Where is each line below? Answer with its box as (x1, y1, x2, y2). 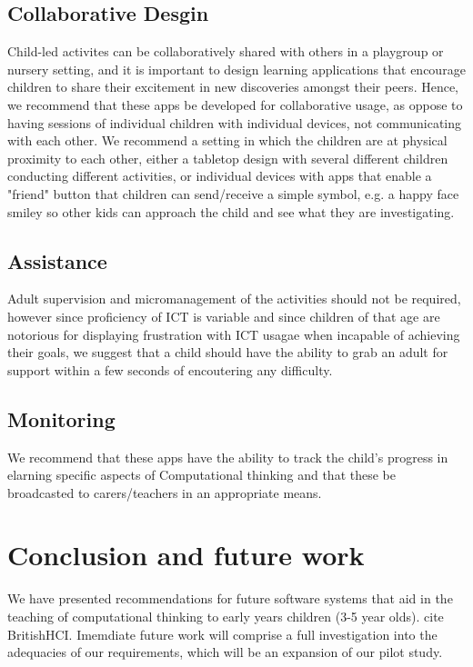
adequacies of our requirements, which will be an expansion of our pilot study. (7, 642, 443, 662)
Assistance (7, 246, 107, 274)
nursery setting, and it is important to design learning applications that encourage (7, 59, 466, 78)
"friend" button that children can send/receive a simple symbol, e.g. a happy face (7, 184, 459, 203)
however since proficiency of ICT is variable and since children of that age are (7, 306, 440, 325)
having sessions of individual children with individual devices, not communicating (7, 113, 462, 132)
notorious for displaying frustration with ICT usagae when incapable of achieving (7, 324, 460, 343)
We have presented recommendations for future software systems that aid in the (7, 589, 453, 608)
